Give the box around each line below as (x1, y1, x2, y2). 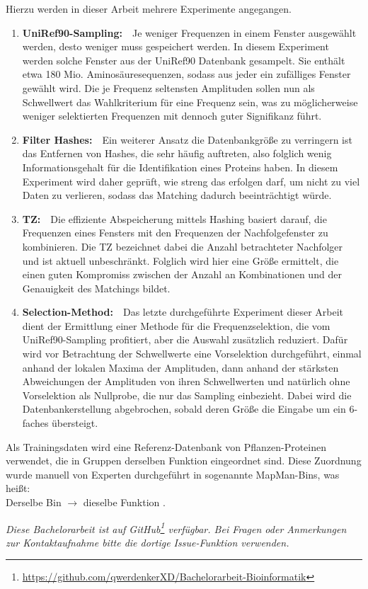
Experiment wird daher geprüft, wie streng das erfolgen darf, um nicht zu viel (22, 173, 360, 188)
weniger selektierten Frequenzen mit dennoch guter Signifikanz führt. (22, 108, 322, 123)
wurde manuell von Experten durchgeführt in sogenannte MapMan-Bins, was (6, 467, 340, 481)
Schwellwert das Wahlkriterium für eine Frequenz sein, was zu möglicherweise (22, 94, 358, 109)
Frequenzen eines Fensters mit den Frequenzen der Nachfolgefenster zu (22, 225, 328, 240)
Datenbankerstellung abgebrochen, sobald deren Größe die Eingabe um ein (22, 401, 346, 416)
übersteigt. (52, 416, 98, 430)
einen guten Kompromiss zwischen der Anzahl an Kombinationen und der (22, 267, 342, 282)
